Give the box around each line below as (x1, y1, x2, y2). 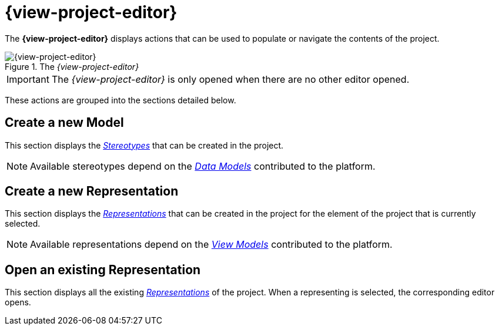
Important (6, 73, 49, 85)
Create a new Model (5, 115, 124, 130)
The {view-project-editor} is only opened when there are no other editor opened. (51, 73, 410, 85)
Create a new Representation (5, 184, 179, 199)
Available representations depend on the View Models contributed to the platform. (30, 238, 393, 251)
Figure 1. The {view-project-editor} (5, 61, 139, 72)
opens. (5, 297, 31, 308)
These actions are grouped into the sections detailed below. (5, 95, 236, 105)
